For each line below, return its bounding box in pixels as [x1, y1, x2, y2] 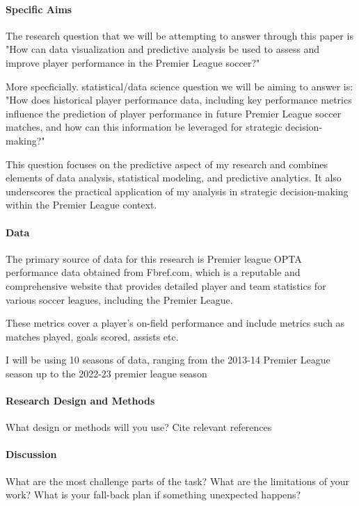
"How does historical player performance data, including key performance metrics [6, 92, 352, 107]
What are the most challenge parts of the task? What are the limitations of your [6, 473, 349, 488]
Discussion [6, 447, 57, 462]
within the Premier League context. [6, 197, 157, 212]
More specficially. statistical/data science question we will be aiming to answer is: [6, 79, 353, 93]
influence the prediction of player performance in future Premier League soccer [6, 106, 342, 120]
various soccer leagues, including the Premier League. [6, 292, 233, 307]
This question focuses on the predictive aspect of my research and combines [6, 156, 328, 171]
